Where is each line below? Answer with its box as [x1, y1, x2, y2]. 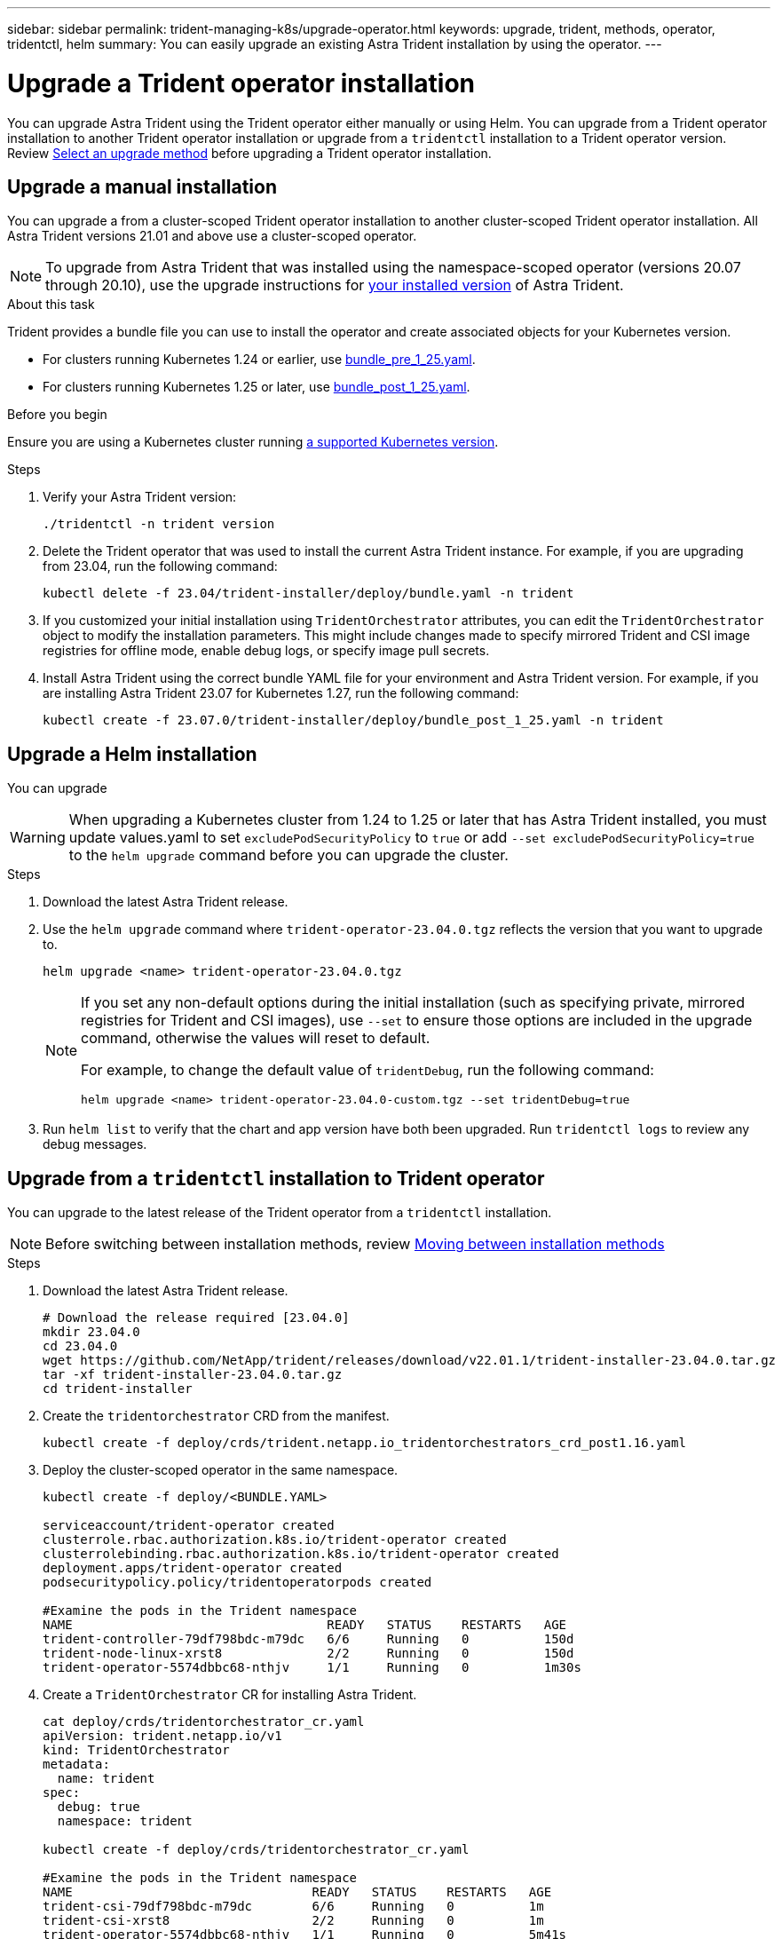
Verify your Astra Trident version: [43, 489, 237, 505]
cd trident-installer [43, 1381, 193, 1397]
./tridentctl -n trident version [43, 517, 275, 532]
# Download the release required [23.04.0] [43, 1310, 350, 1326]
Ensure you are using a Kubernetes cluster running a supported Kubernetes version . [7, 434, 499, 450]
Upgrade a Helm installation [7, 742, 257, 765]
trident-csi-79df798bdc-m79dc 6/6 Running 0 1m [43, 1899, 544, 1914]
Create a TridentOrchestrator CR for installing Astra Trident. [43, 1687, 417, 1703]
